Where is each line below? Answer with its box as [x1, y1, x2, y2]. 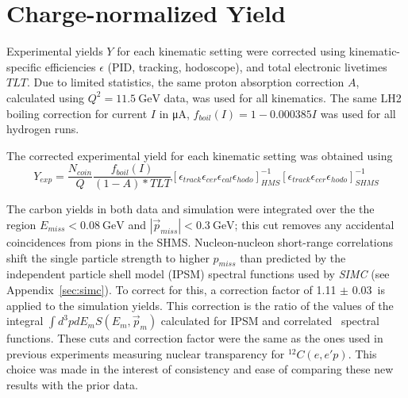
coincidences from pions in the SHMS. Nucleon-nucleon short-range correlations [6, 233, 394, 250]
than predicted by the [240, 249, 346, 266]
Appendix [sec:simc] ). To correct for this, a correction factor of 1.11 [6, 281, 337, 297]
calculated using [6, 89, 85, 105]
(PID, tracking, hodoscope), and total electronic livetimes [107, 58, 387, 75]
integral [6, 312, 44, 329]
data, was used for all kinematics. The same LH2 [164, 89, 402, 105]
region [6, 216, 37, 232]
